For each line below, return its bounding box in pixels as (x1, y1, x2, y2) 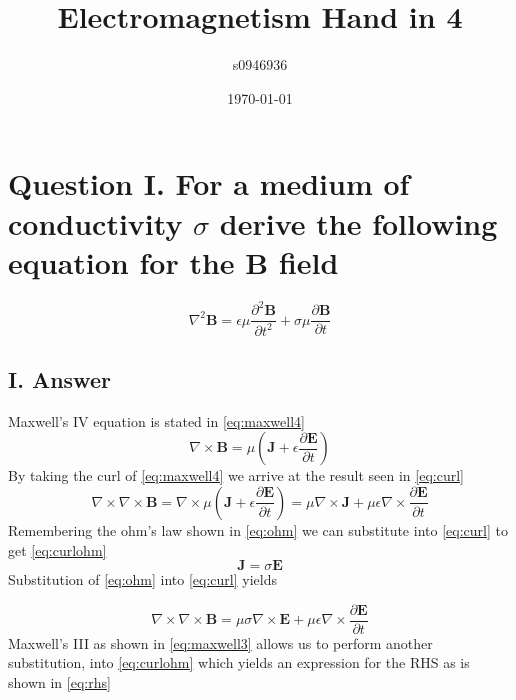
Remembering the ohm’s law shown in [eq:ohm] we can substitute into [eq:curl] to (8, 519, 508, 540)
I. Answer (8, 363, 111, 394)
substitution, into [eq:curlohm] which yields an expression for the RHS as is (8, 652, 470, 673)
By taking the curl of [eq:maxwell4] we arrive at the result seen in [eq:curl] (8, 465, 464, 486)
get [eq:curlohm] (8, 539, 107, 560)
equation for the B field (8, 241, 339, 282)
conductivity (8, 202, 183, 243)
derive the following (219, 202, 498, 243)
